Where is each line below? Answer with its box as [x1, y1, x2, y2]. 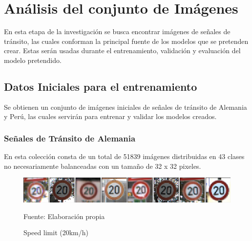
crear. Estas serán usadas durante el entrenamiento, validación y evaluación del [4, 45, 241, 56]
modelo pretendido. [4, 55, 62, 65]
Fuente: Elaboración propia [23, 211, 105, 221]
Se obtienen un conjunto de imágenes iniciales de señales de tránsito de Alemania [4, 101, 247, 112]
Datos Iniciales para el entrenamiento [4, 79, 197, 94]
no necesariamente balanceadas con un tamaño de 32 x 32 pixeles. [4, 161, 201, 171]
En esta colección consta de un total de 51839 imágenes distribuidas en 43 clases [4, 151, 245, 161]
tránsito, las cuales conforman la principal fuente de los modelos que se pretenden [4, 36, 249, 46]
